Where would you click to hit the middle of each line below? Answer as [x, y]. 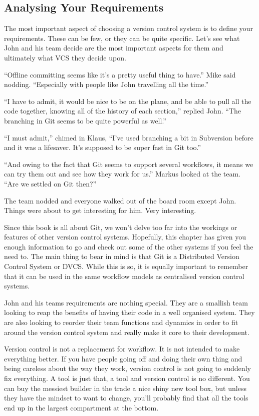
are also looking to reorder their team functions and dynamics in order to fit [121, 322]
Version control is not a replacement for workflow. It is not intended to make [122, 349]
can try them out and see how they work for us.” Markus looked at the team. [122, 174]
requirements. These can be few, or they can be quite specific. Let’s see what [122, 38]
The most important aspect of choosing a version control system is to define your [128, 28]
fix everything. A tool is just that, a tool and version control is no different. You [127, 378]
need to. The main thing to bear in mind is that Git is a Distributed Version [122, 256]
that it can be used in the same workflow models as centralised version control [124, 276]
